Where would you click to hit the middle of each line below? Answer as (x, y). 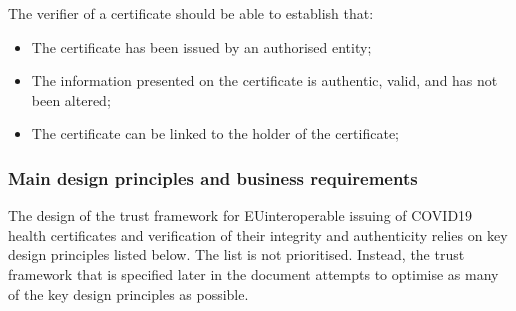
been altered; (71, 99)
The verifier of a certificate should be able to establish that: (191, 13)
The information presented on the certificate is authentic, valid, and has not (264, 80)
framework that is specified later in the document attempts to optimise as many (253, 273)
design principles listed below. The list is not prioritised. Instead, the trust (236, 254)
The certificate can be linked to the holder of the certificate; (215, 133)
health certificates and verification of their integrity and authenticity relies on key (258, 234)
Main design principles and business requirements (213, 177)
